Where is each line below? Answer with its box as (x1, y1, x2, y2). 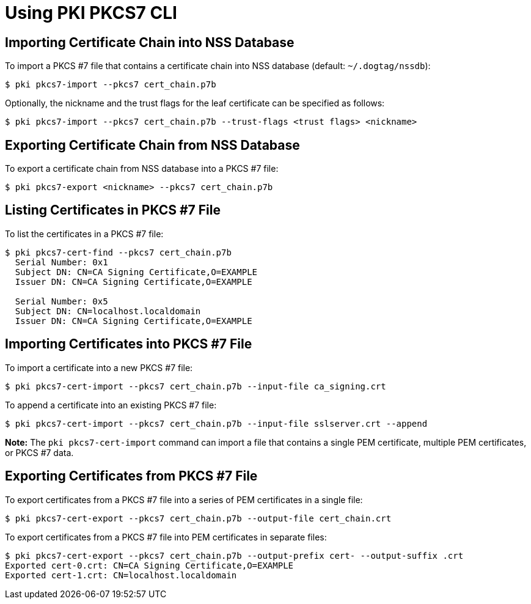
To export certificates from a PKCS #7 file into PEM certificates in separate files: (5, 531, 327, 542)
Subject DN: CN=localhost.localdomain (15, 306, 201, 316)
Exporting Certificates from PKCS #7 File (5, 468, 258, 484)
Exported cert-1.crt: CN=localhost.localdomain (5, 570, 237, 580)
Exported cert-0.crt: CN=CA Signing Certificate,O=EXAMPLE (5, 560, 294, 570)
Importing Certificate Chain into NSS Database (5, 34, 295, 50)
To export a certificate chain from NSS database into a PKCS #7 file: (5, 163, 279, 174)
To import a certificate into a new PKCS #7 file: (5, 362, 193, 373)
